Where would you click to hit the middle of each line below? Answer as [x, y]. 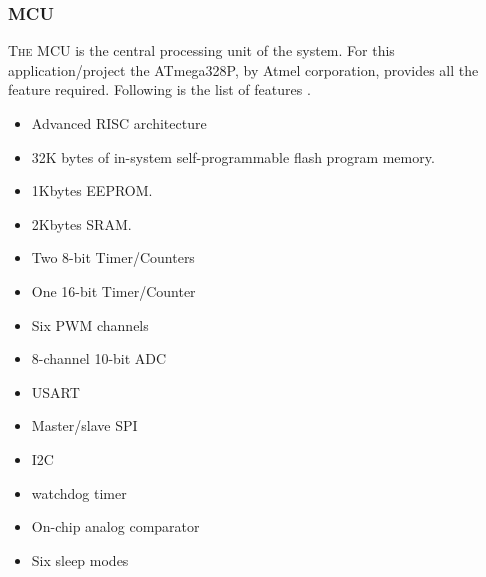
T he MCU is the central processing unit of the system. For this [201, 50]
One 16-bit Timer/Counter [113, 290]
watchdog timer [79, 492]
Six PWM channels [90, 324]
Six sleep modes [80, 559]
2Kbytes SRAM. [81, 223]
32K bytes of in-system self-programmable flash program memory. [233, 156]
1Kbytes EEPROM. [92, 190]
